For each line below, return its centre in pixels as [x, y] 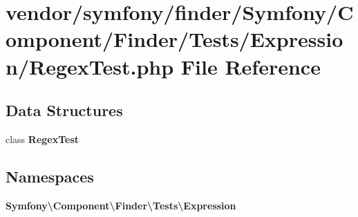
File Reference [251, 66]
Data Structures [64, 110]
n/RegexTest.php [90, 66]
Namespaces [50, 176]
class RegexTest [43, 139]
